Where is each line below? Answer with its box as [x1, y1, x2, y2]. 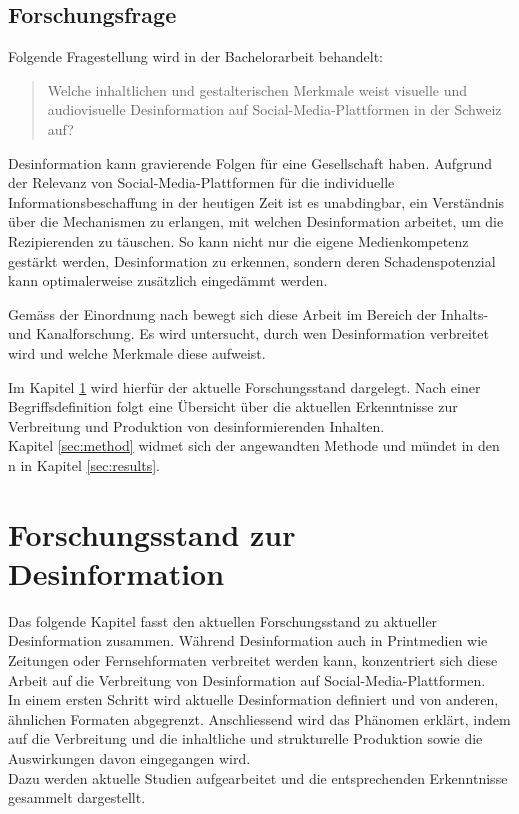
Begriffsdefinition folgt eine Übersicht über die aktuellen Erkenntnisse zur [8, 396, 458, 417]
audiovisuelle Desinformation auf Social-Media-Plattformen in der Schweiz [47, 99, 502, 120]
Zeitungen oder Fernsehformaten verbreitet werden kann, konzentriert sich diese [8, 649, 498, 670]
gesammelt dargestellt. [8, 787, 146, 808]
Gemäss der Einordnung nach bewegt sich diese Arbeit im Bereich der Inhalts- [8, 303, 489, 324]
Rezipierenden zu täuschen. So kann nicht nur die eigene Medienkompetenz [8, 230, 469, 251]
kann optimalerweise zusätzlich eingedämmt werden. [8, 270, 328, 291]
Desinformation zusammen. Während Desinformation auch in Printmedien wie [8, 630, 488, 651]
